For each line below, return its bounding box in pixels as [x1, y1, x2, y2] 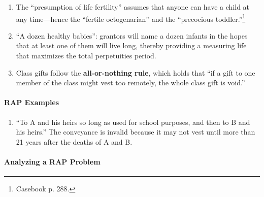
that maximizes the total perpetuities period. [16, 50, 156, 61]
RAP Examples [4, 97, 59, 108]
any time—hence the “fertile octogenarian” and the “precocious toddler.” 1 [16, 12, 246, 24]
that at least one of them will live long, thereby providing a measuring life [16, 40, 247, 51]
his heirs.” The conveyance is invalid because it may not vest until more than [16, 126, 255, 137]
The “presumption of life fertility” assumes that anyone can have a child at [16, 2, 250, 12]
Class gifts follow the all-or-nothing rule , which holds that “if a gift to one [16, 67, 255, 78]
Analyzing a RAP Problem [4, 156, 101, 167]
